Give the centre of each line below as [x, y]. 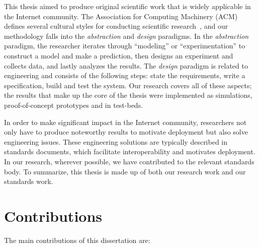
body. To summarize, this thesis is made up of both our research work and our [125, 171]
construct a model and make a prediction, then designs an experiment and [119, 55]
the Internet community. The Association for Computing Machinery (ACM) [121, 16]
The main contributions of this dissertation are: [77, 240]
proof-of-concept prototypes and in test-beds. [74, 105]
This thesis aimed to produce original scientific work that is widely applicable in [127, 6]
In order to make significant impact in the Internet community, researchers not [125, 122]
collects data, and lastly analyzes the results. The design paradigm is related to [126, 65]
